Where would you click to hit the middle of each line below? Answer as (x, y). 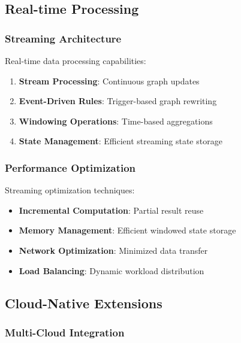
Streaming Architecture (63, 38)
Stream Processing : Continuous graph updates (109, 81)
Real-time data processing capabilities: (76, 60)
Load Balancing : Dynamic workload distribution (112, 270)
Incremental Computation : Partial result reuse (111, 210)
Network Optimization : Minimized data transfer (113, 250)
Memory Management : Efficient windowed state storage (127, 230)
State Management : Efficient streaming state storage (120, 141)
